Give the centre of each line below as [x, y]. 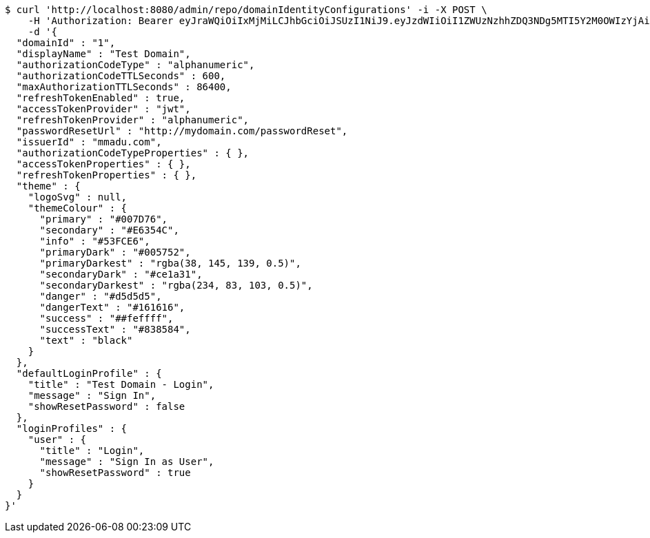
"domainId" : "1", [66, 43]
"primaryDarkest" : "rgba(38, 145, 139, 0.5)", [170, 263]
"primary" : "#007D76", [104, 219]
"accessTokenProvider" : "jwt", [103, 109]
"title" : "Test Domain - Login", [121, 384]
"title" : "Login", [92, 451]
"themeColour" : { [78, 208]
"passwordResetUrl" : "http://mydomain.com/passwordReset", [182, 131]
